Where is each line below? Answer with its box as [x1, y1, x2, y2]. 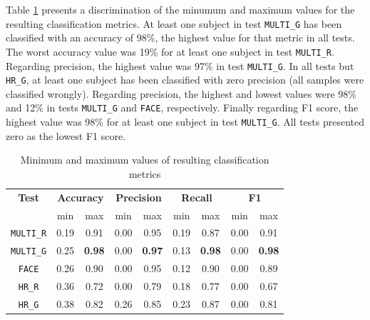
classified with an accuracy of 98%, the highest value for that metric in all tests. [6, 30, 355, 45]
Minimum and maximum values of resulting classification [20, 152, 269, 167]
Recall [181, 189, 212, 204]
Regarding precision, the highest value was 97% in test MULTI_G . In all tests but [6, 58, 354, 73]
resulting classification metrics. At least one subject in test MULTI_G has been [6, 16, 342, 31]
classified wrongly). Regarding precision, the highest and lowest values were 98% [6, 86, 356, 101]
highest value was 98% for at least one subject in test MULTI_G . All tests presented [6, 114, 365, 129]
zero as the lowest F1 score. [6, 128, 126, 143]
